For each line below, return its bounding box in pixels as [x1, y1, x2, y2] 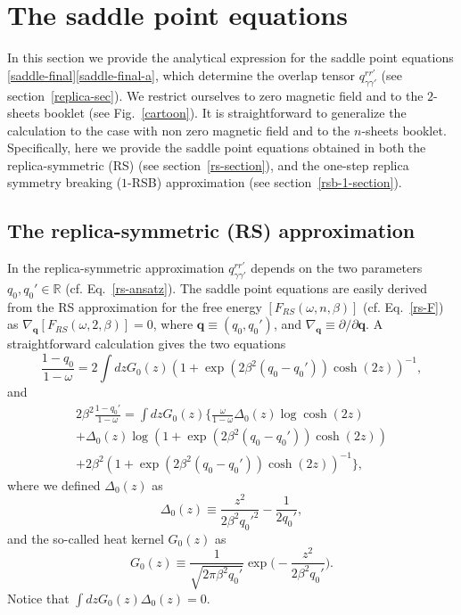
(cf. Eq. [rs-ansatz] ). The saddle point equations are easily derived [65, 279, 428, 298]
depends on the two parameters [251, 258, 423, 277]
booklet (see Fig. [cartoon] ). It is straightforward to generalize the [44, 103, 407, 122]
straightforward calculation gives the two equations [7, 334, 286, 353]
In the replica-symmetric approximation [7, 258, 225, 277]
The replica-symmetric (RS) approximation [7, 217, 416, 244]
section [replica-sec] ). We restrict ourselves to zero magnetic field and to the [7, 86, 424, 104]
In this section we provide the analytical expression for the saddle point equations [7, 48, 454, 67]
